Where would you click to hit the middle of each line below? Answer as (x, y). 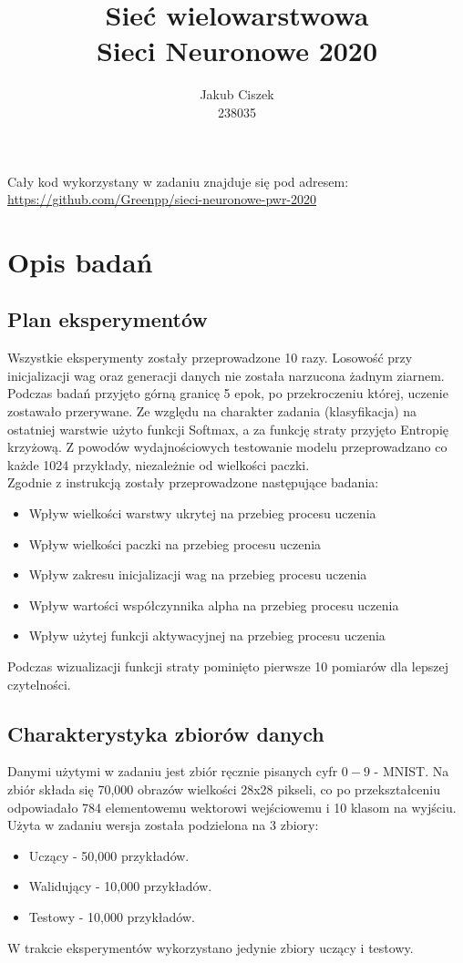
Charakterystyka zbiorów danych (166, 733)
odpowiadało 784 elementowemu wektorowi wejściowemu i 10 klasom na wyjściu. (232, 807)
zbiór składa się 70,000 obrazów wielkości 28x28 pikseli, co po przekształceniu (224, 789)
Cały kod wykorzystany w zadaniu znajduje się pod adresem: (178, 181)
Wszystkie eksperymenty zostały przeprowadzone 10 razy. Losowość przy (210, 358)
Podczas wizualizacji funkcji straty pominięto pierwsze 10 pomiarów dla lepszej (228, 666)
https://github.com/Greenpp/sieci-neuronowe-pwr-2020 (162, 199)
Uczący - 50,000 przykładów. (109, 855)
